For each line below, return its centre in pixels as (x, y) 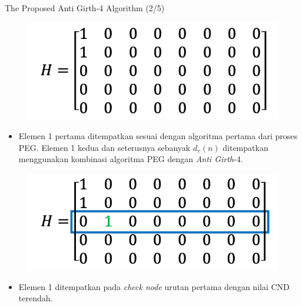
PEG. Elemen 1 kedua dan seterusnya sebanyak (104, 147)
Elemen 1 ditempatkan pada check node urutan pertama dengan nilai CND (154, 286)
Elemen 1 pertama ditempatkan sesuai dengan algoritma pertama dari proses (158, 136)
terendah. (36, 298)
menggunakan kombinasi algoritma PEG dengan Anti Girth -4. (131, 159)
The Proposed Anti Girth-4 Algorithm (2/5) (85, 8)
